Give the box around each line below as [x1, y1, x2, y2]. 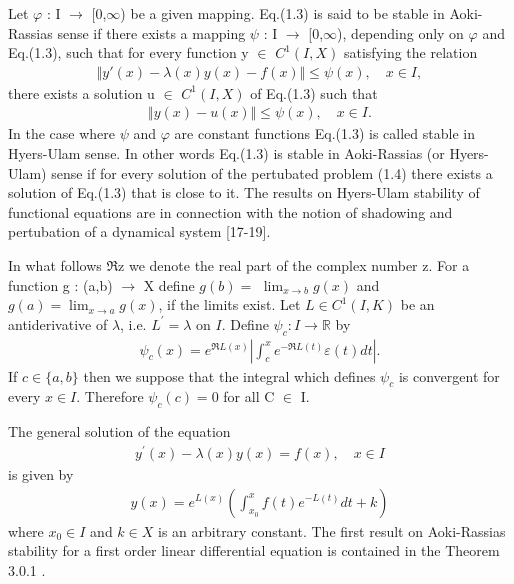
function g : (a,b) [8, 274, 113, 295]
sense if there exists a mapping [57, 22, 246, 43]
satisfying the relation [343, 42, 478, 63]
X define [143, 274, 195, 295]
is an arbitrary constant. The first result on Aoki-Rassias [158, 520, 506, 541]
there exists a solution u [8, 82, 155, 103]
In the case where [8, 123, 116, 144]
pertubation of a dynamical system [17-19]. [8, 221, 271, 242]
